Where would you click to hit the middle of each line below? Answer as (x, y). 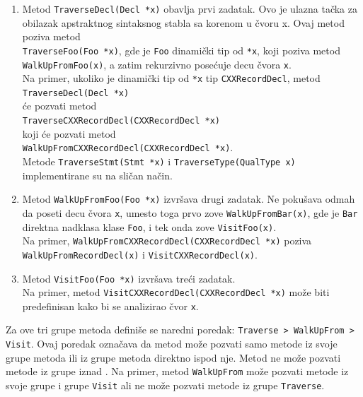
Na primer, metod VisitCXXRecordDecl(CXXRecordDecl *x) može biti (176, 292)
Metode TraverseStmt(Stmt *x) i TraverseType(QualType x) (159, 161)
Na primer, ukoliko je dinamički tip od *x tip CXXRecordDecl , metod (171, 78)
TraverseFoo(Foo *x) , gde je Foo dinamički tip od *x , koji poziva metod (181, 50)
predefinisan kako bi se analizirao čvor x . (110, 306)
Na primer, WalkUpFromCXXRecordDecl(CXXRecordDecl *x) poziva (167, 241)
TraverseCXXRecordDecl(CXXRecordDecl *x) (121, 121)
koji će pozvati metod (69, 133)
